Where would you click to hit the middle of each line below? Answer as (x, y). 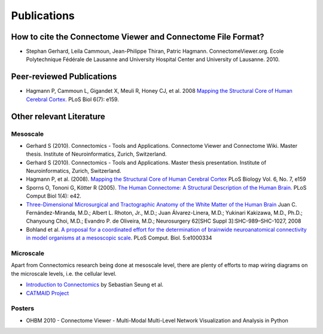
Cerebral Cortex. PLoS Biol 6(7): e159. (72, 99)
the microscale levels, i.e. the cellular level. (64, 274)
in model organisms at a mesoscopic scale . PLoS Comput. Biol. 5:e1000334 (119, 238)
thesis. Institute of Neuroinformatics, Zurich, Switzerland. (96, 154)
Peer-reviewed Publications (64, 77)
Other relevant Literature (58, 116)
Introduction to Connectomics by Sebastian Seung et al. (95, 285)
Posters (23, 308)
